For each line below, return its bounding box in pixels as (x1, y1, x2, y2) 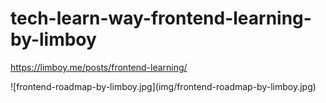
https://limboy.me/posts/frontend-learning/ (10, 61, 188, 73)
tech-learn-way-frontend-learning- (10, 7, 312, 30)
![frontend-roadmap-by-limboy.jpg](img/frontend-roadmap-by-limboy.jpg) (10, 80, 317, 92)
